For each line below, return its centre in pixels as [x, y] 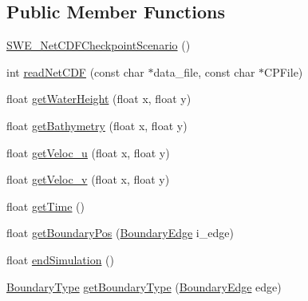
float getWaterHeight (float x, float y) [99, 99]
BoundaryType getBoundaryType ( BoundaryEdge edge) [144, 286]
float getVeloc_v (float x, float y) [88, 179]
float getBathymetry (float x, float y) [97, 125]
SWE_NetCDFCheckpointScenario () [99, 45]
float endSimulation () [60, 259]
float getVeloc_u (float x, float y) [88, 152]
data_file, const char [204, 71]
